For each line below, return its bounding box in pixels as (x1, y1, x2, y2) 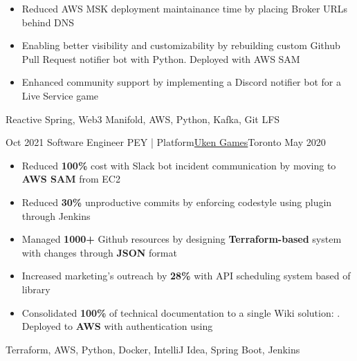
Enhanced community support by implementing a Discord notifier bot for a (21, 75, 341, 89)
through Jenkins (21, 208, 91, 223)
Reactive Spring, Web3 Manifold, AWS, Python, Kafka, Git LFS (6, 111, 280, 126)
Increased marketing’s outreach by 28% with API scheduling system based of (21, 268, 351, 283)
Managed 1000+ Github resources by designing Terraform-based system (21, 232, 342, 246)
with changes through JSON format (21, 245, 177, 259)
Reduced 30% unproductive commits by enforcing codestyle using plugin (21, 194, 332, 209)
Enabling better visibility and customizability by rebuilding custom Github (21, 38, 340, 53)
